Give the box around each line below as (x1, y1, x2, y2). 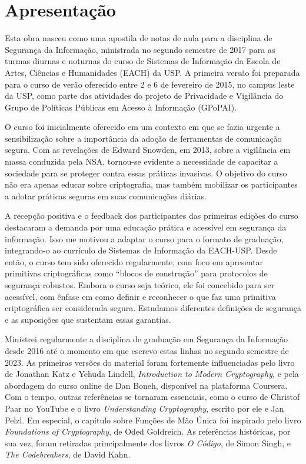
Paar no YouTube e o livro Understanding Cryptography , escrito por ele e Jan (5, 402, 284, 414)
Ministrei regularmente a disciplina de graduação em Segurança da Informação (5, 333, 288, 345)
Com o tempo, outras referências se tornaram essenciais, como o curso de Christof (5, 390, 300, 403)
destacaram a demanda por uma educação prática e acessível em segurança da (5, 221, 287, 233)
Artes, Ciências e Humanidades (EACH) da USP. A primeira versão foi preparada (5, 66, 300, 78)
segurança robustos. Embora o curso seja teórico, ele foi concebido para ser (5, 279, 275, 291)
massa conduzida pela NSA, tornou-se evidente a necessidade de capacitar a (5, 155, 278, 168)
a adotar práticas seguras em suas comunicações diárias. (5, 189, 207, 202)
